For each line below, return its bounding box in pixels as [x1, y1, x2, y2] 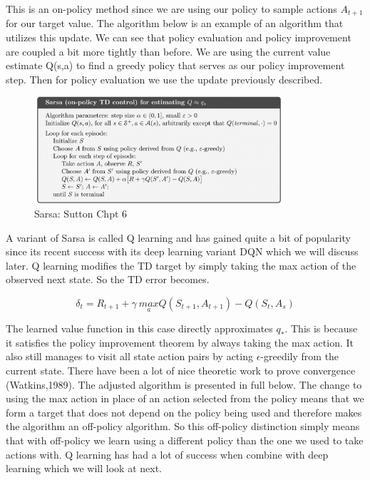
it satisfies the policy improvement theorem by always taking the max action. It [6, 335, 354, 349]
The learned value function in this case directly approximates [6, 321, 273, 336]
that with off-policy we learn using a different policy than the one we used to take [6, 432, 364, 447]
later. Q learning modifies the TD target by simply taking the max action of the [6, 257, 356, 272]
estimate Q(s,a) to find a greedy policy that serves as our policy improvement [6, 58, 345, 73]
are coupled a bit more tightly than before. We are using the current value [6, 44, 331, 58]
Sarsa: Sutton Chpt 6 [34, 206, 128, 221]
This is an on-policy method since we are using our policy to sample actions [6, 1, 337, 16]
